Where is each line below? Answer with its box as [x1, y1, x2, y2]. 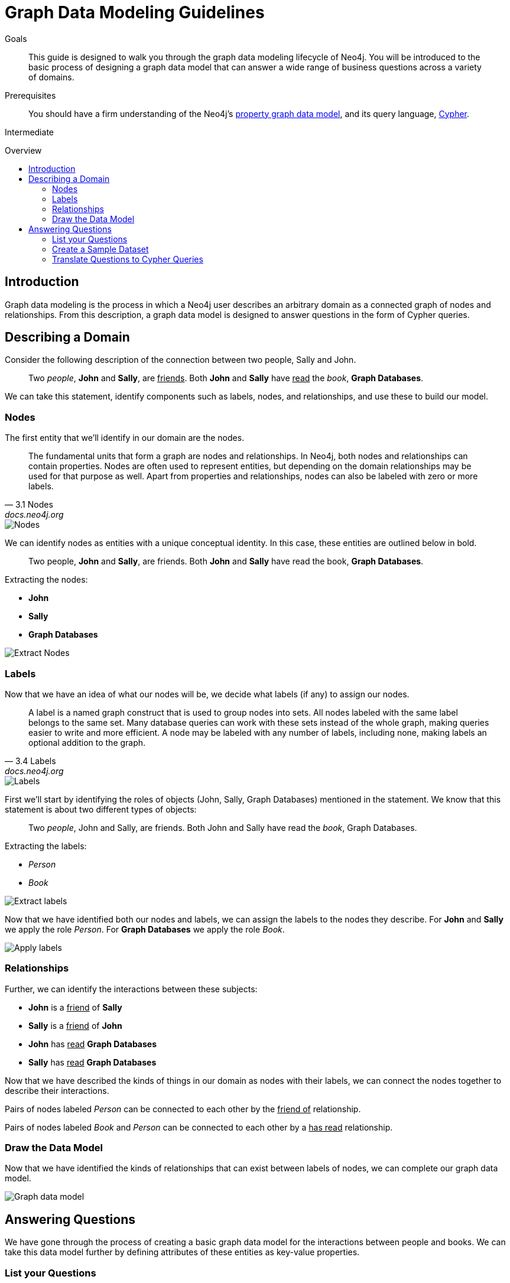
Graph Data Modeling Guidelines [5, 2, 265, 22]
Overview [5, 145, 42, 155]
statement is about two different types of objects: [5, 804, 197, 814]
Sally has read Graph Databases [28, 1057, 157, 1067]
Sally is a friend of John [28, 1020, 122, 1031]
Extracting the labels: [5, 840, 87, 851]
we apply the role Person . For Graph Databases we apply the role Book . [5, 924, 285, 934]
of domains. [28, 72, 74, 82]
